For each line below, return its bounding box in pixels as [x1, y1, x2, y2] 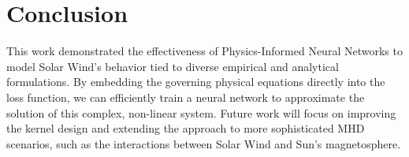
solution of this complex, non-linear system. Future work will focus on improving [6, 104, 396, 121]
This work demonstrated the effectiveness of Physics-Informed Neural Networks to [6, 43, 403, 59]
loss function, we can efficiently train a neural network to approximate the [6, 88, 365, 105]
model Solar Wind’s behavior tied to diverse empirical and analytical [6, 58, 339, 74]
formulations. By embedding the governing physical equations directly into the [6, 73, 385, 90]
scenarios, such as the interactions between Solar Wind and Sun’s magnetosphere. [6, 135, 401, 151]
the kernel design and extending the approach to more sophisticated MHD [6, 120, 365, 136]
